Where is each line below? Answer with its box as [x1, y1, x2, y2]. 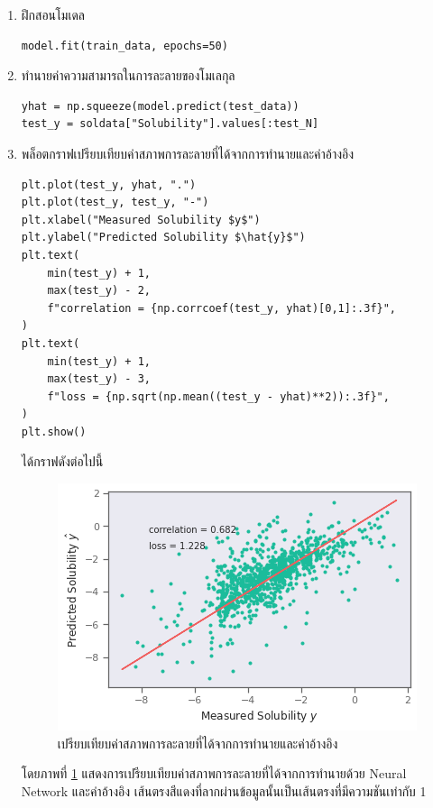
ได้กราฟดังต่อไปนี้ [21, 452, 104, 471]
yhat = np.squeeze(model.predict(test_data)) [21, 99, 299, 113]
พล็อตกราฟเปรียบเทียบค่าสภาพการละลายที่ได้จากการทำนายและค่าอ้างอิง [21, 143, 355, 162]
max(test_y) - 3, [47, 372, 151, 386]
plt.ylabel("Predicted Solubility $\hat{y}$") [21, 231, 306, 244]
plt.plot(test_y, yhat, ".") [21, 178, 197, 191]
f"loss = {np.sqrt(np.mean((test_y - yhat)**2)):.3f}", [47, 390, 390, 403]
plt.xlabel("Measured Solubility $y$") [21, 213, 261, 226]
